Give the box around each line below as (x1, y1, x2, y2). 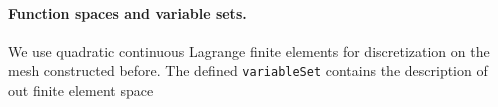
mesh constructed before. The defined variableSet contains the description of (8, 60, 488, 81)
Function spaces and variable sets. (8, 2, 247, 23)
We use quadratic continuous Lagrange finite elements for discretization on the (8, 40, 490, 61)
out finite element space (8, 80, 154, 101)
